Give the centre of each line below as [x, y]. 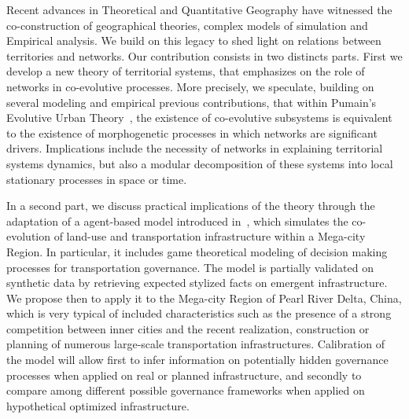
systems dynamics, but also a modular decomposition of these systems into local [200, 163]
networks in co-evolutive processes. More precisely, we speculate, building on [190, 86]
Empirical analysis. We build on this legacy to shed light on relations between [194, 40]
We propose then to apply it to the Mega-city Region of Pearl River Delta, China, [204, 298]
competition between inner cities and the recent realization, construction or [188, 328]
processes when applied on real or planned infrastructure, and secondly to [184, 375]
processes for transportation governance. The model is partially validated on [190, 267]
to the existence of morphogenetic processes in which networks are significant [192, 132]
